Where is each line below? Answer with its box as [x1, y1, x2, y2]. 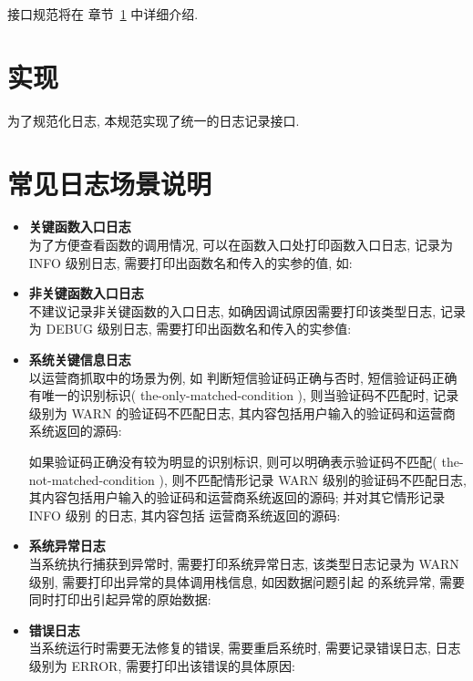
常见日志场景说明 [7, 164, 212, 201]
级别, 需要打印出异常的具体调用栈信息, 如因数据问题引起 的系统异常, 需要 [28, 572, 466, 591]
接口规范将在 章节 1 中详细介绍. [7, 5, 199, 23]
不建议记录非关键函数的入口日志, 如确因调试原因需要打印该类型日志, [28, 301, 437, 320]
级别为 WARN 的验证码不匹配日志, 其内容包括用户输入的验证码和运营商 [28, 403, 456, 422]
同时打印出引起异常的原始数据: [28, 590, 211, 609]
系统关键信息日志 [28, 350, 131, 368]
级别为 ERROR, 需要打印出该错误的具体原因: [28, 655, 295, 675]
